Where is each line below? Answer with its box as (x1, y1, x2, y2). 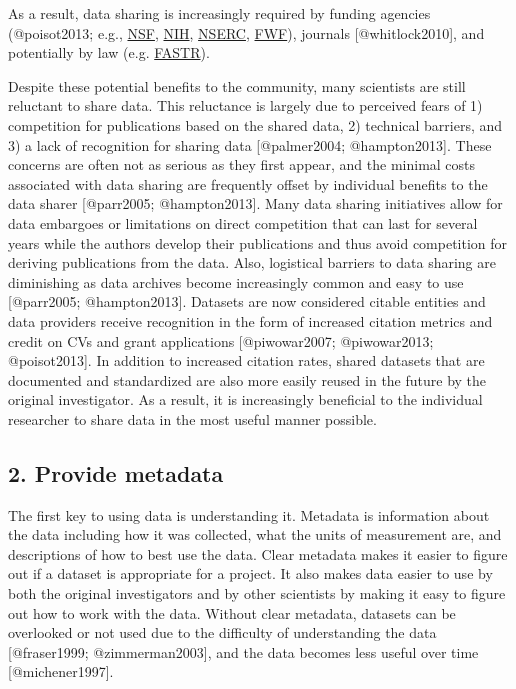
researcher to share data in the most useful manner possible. (8, 408, 377, 429)
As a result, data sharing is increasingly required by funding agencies (8, 3, 431, 23)
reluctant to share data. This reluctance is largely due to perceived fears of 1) (8, 95, 483, 116)
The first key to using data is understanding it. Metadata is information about (8, 504, 490, 525)
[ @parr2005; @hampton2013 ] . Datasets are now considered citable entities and (8, 291, 486, 312)
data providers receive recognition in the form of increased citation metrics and (8, 310, 493, 331)
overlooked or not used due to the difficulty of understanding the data (8, 622, 437, 643)
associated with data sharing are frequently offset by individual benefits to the (8, 173, 488, 194)
